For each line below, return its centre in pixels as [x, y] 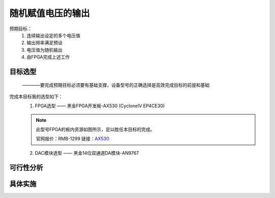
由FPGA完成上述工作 [48, 57]
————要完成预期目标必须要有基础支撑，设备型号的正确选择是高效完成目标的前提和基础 [116, 85]
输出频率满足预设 [45, 43]
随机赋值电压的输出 [50, 13]
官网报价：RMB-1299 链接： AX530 [73, 139]
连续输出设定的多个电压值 [53, 35]
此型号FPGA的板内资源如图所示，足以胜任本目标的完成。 [95, 130]
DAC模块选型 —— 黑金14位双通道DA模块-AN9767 [87, 153]
